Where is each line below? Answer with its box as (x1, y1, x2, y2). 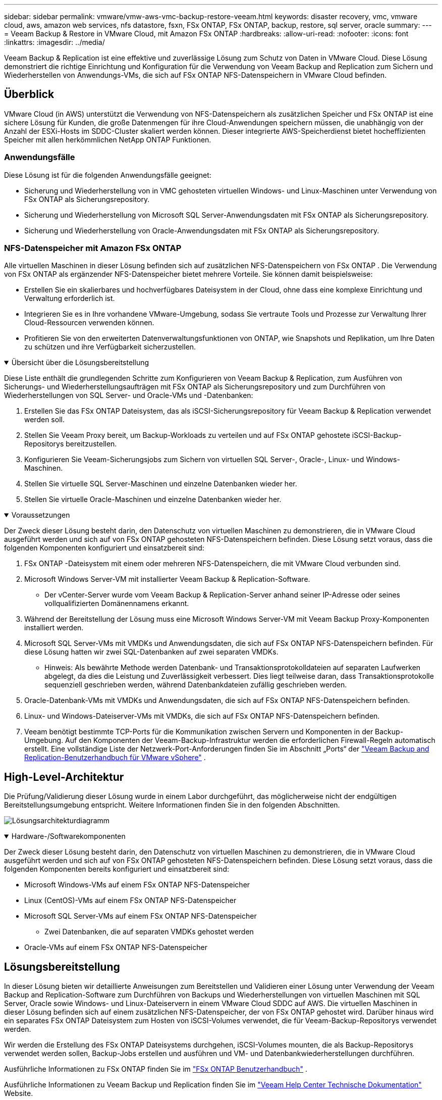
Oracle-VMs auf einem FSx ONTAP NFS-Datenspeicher (24, 943, 207, 952)
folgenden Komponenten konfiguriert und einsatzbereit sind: (4, 543, 204, 553)
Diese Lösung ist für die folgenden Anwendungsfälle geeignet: (4, 170, 211, 179)
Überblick (4, 88, 54, 101)
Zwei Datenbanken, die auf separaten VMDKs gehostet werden (44, 927, 254, 936)
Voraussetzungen (11, 511, 70, 520)
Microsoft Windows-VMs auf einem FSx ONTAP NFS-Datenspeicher (24, 880, 250, 889)
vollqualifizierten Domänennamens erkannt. (44, 599, 189, 608)
